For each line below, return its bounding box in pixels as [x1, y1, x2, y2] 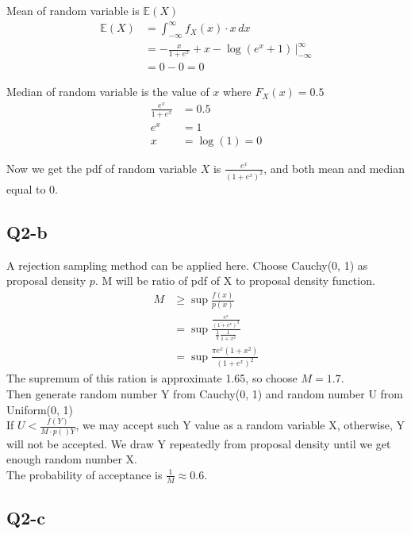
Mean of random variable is [6, 2, 140, 18]
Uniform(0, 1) [6, 401, 74, 417]
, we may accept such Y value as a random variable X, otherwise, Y [75, 417, 405, 433]
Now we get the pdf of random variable [6, 159, 198, 176]
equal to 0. [6, 180, 58, 197]
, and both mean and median [263, 159, 405, 176]
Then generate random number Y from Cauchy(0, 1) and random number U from [6, 385, 404, 401]
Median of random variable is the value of [6, 83, 209, 100]
